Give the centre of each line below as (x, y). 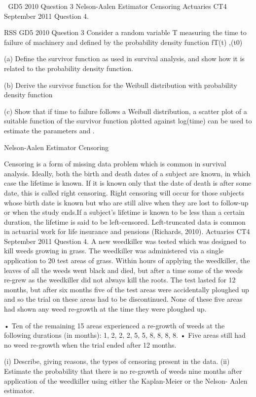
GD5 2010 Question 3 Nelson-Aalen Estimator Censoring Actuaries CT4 (117, 6)
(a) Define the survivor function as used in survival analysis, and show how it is (124, 59)
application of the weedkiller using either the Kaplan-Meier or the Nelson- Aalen (126, 380)
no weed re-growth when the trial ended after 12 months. (90, 344)
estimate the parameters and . (49, 130)
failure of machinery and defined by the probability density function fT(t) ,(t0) (123, 42)
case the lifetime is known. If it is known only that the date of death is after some (128, 183)
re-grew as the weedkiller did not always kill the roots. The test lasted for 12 (120, 280)
